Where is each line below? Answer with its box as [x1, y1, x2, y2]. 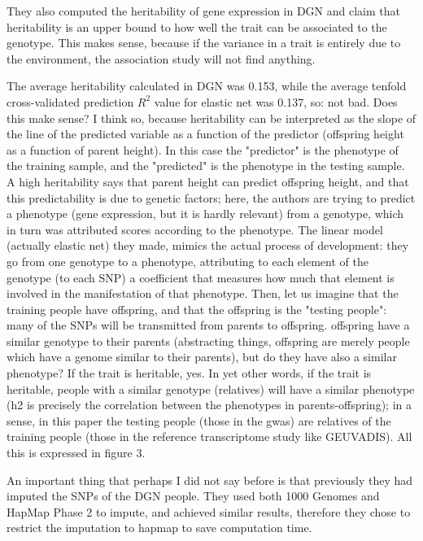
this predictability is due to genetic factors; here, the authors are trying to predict [7, 189, 416, 206]
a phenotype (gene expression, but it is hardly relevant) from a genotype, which [7, 205, 404, 222]
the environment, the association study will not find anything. [7, 50, 316, 67]
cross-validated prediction [7, 93, 134, 110]
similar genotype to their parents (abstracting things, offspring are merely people [7, 332, 410, 349]
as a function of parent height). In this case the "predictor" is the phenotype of [7, 141, 399, 158]
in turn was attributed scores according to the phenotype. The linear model [7, 220, 383, 238]
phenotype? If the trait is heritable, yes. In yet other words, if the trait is [7, 364, 372, 382]
